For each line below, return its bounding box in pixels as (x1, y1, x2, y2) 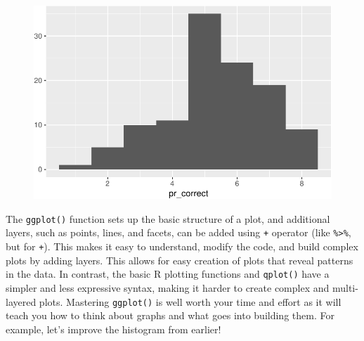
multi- (332, 281, 358, 295)
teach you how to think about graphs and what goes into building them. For (6, 308, 334, 323)
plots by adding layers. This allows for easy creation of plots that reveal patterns (6, 252, 353, 267)
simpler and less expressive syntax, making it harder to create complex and (6, 281, 330, 295)
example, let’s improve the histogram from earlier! (6, 321, 221, 336)
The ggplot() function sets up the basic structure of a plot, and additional (6, 211, 330, 226)
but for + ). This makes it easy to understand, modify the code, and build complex (6, 239, 358, 254)
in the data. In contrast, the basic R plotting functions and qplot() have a (6, 266, 330, 281)
